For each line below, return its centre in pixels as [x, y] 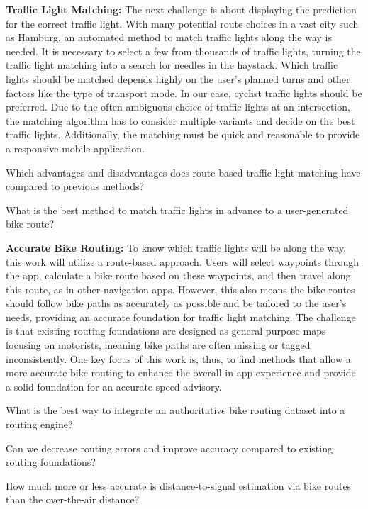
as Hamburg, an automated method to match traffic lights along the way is [169, 37]
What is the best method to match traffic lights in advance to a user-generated [177, 209]
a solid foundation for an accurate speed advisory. [114, 386]
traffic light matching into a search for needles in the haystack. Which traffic [172, 65]
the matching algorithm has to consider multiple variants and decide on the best [180, 120]
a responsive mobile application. [75, 148]
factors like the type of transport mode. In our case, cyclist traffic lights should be [184, 93]
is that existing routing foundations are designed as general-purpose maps [166, 331]
